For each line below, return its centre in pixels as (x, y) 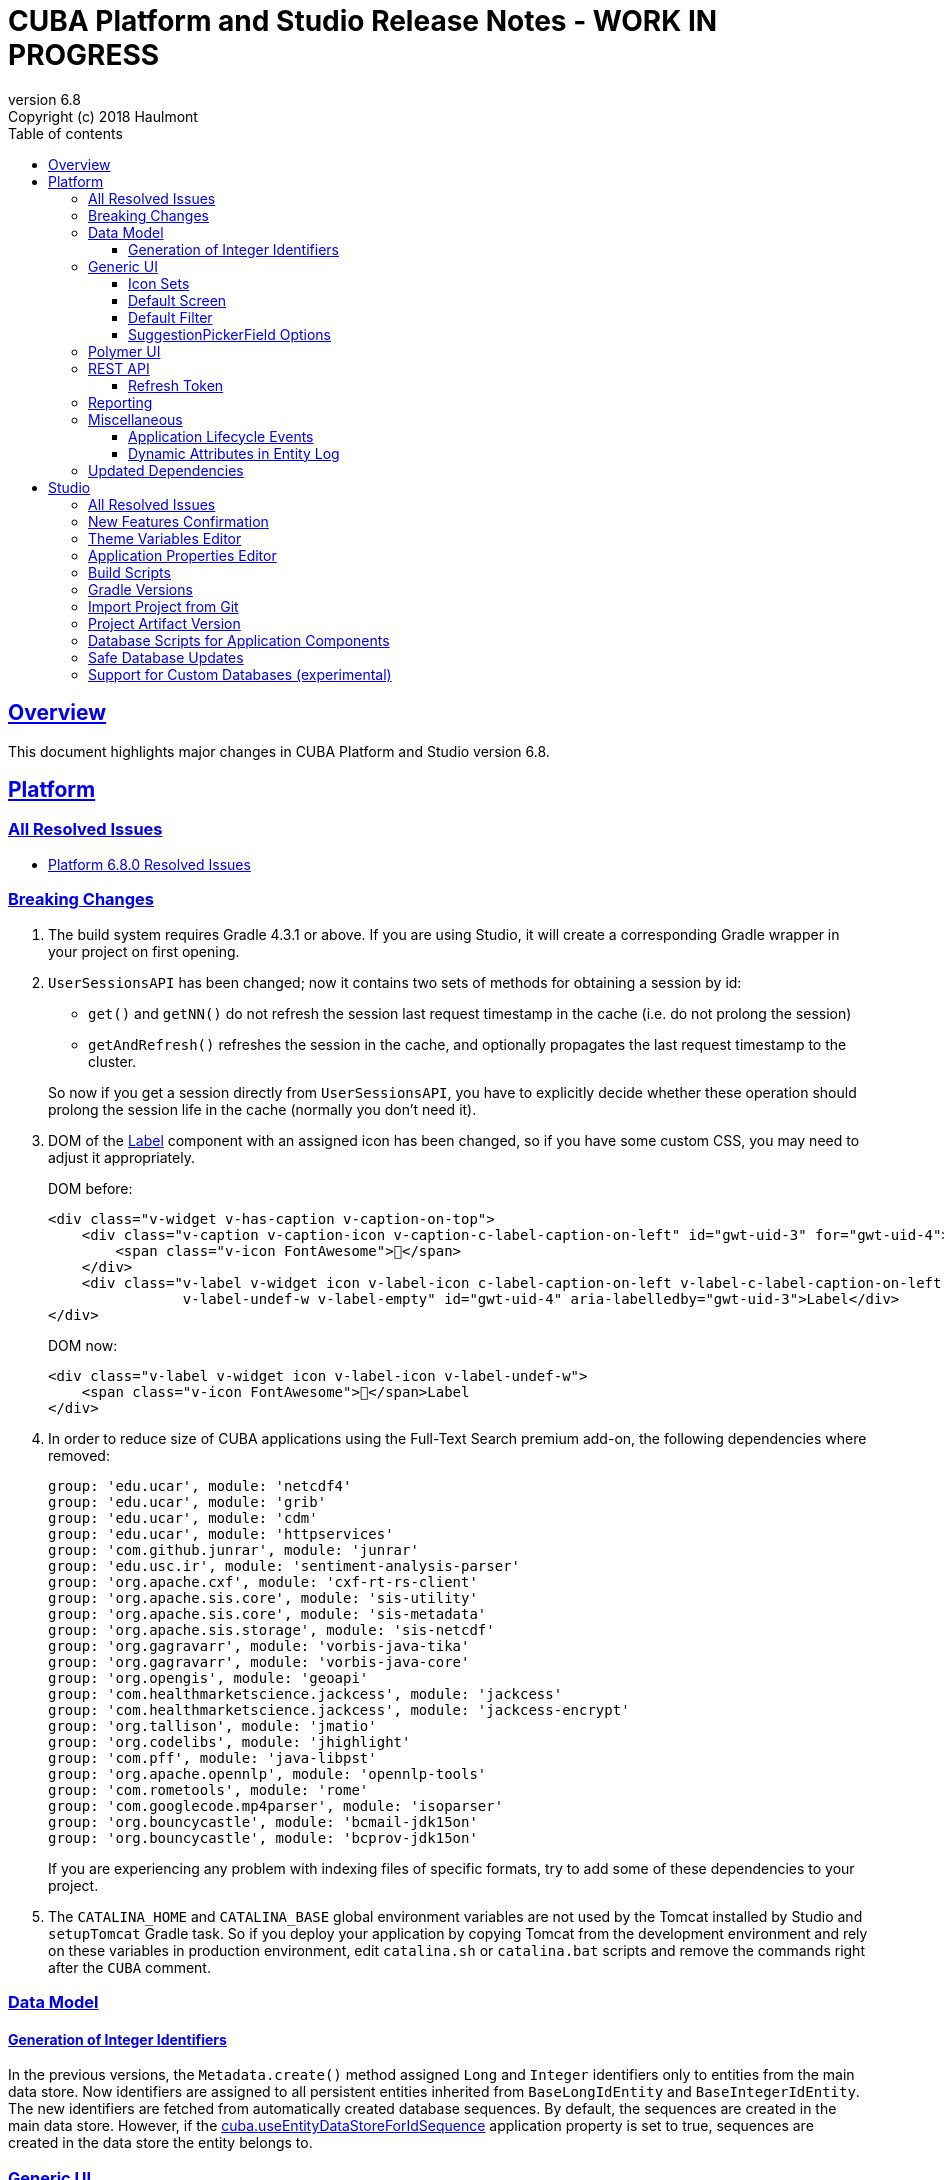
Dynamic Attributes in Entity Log (234, 453)
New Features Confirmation (178, 521)
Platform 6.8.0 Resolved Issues (149, 864)
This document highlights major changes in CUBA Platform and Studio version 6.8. (279, 751)
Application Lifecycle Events (221, 436)
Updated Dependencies (166, 470)
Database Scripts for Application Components (239, 640)
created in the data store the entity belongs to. (160, 2143)
